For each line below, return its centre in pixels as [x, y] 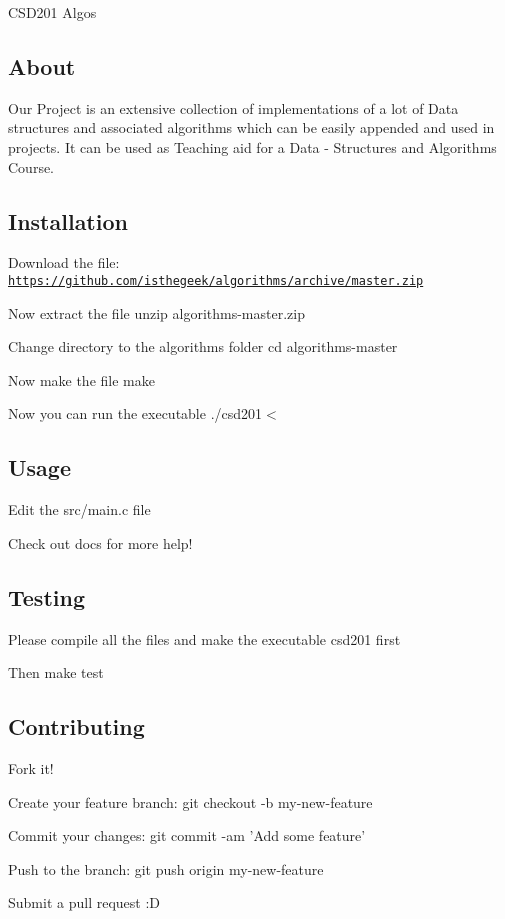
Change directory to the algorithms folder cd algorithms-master [203, 346]
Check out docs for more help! [100, 542]
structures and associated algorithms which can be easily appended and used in [251, 127]
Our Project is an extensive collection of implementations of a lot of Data [233, 107]
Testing [46, 596]
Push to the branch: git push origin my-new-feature [166, 868]
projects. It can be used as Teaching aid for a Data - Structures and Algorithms [252, 146]
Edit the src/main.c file [79, 509]
